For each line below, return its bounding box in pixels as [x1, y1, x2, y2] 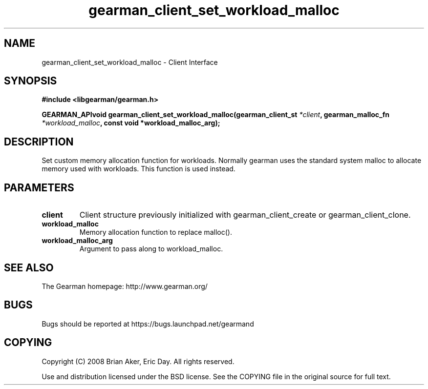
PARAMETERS [4, 181, 74, 194]
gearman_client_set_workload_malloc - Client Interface [42, 58, 218, 66]
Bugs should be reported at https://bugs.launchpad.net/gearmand [42, 319, 254, 328]
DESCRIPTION [4, 135, 74, 148]
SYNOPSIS [4, 75, 57, 87]
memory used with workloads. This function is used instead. [42, 164, 235, 173]
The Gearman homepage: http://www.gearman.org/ [42, 282, 208, 290]
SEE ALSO [4, 261, 54, 274]
